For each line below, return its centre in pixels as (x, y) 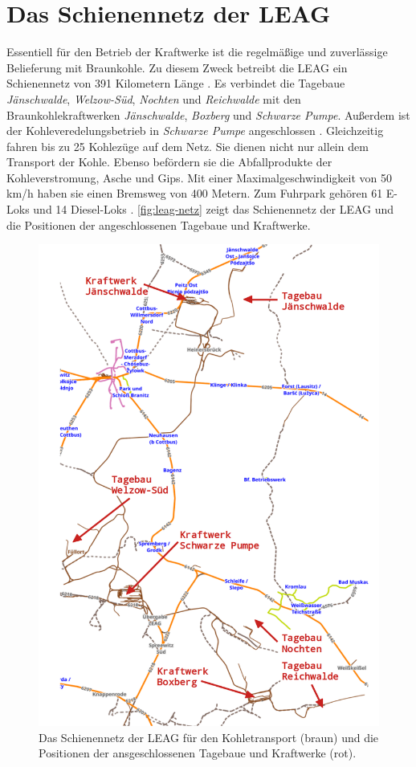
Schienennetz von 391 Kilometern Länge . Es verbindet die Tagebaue (176, 83)
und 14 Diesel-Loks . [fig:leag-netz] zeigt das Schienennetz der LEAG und (214, 209)
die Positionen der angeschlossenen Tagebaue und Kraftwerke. (159, 224)
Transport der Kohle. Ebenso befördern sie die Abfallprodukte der (169, 162)
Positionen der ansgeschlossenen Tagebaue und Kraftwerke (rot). (198, 753)
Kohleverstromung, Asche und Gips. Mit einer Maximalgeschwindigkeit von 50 (200, 177)
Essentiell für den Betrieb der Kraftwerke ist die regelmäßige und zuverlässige (197, 52)
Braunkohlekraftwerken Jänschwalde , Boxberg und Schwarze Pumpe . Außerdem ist (208, 114)
